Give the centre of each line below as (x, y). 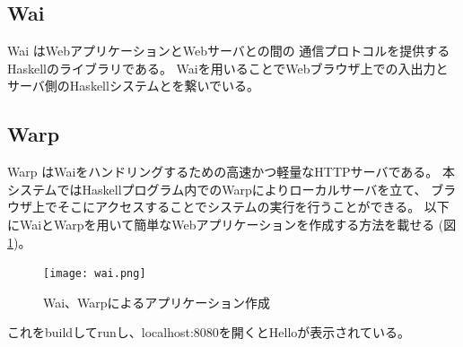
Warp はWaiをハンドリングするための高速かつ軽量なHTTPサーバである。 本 (231, 172)
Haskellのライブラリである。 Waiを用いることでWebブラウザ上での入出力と (228, 68)
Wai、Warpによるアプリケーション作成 (157, 302)
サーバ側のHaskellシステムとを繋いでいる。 (134, 86)
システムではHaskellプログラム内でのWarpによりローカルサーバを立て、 (217, 189)
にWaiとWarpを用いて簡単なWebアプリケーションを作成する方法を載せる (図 (232, 224)
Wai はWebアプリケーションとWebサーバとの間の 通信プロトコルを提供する (229, 51)
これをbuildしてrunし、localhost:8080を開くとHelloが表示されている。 (209, 332)
